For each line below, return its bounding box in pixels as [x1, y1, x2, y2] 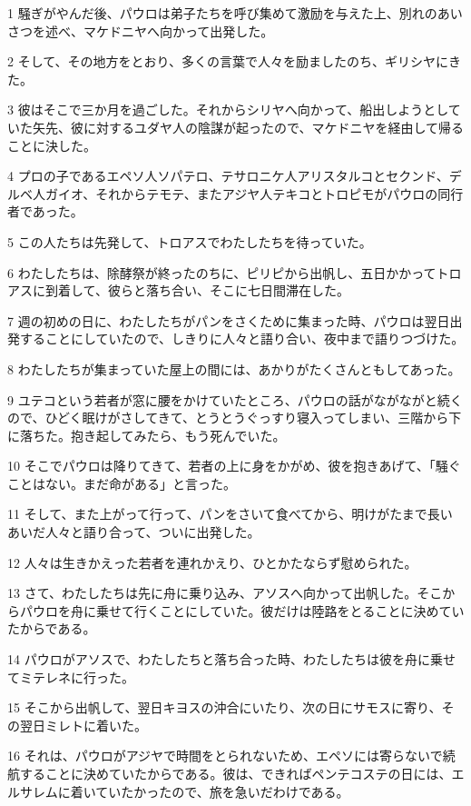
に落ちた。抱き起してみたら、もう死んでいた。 [7, 425, 286, 444]
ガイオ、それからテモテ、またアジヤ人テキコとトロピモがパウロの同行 [44, 184, 464, 203]
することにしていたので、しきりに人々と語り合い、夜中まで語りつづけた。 [19, 329, 465, 348]
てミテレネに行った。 [7, 667, 134, 686]
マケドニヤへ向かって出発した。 [83, 21, 274, 40]
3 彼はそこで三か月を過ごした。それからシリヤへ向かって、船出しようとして [7, 100, 461, 119]
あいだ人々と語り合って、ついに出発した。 [7, 522, 260, 542]
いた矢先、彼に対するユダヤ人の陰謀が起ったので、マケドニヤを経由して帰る [7, 117, 465, 136]
